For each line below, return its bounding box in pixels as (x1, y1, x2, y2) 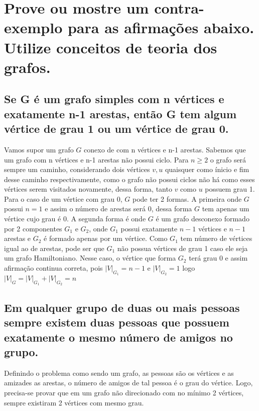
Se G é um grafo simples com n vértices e (4, 91, 224, 107)
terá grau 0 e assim (189, 253, 248, 263)
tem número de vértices (180, 233, 252, 243)
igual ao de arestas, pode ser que (4, 242, 104, 253)
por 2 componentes (4, 223, 62, 233)
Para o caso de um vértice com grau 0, (4, 193, 122, 204)
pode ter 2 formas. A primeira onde (132, 193, 242, 204)
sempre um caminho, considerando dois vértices (4, 164, 150, 175)
